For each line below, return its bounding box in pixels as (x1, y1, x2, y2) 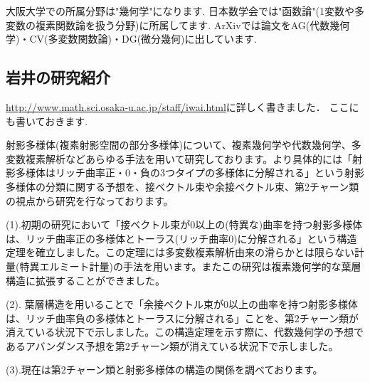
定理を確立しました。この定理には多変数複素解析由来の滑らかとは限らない (6, 245, 354, 260)
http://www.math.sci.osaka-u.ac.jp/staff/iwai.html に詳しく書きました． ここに (6, 99, 359, 114)
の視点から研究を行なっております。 (6, 193, 174, 208)
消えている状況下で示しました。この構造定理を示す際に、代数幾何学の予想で (6, 324, 364, 339)
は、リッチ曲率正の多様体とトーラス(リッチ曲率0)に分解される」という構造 (6, 230, 357, 245)
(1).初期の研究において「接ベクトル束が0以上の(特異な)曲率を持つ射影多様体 (6, 217, 363, 232)
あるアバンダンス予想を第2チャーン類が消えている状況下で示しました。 (6, 338, 339, 353)
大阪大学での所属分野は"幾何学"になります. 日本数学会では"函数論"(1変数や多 (6, 4, 364, 18)
